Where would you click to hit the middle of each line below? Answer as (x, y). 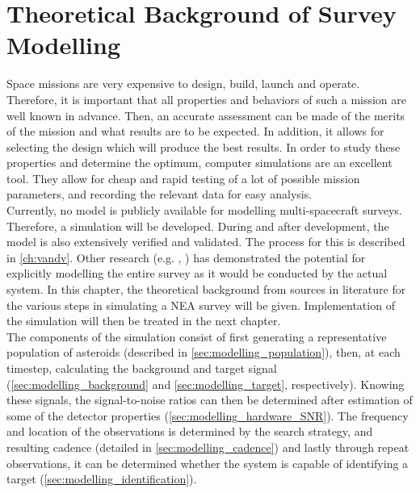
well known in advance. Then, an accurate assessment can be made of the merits (206, 115)
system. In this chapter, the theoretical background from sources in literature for (206, 289)
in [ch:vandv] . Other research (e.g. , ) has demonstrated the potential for (186, 257)
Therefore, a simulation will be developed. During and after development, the (198, 226)
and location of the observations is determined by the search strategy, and (190, 431)
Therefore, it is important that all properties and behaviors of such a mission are (207, 99)
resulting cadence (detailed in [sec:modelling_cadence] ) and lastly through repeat (208, 447)
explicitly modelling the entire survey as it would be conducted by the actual (197, 273)
